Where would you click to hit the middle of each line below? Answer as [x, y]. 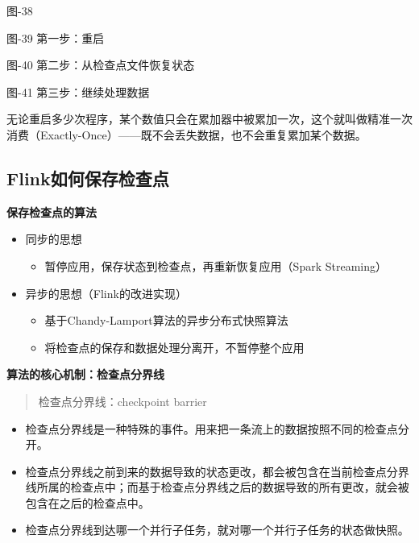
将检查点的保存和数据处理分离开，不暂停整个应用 [174, 347]
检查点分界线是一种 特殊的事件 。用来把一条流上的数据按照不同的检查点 [212, 428]
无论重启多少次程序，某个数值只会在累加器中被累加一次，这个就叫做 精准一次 [209, 119]
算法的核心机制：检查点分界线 [85, 374]
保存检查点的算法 [52, 211]
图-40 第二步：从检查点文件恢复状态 [101, 65]
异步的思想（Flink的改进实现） [106, 293]
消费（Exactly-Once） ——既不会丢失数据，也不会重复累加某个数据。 [187, 134]
